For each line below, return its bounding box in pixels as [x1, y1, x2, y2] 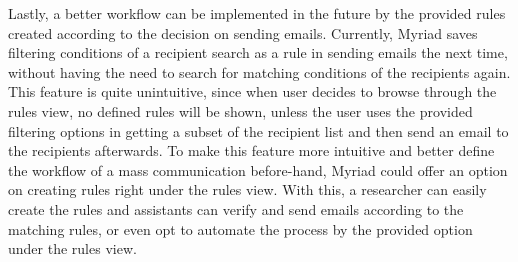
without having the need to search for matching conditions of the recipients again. [8, 61, 511, 82]
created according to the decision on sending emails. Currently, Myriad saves [8, 22, 478, 43]
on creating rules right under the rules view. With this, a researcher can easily [8, 179, 487, 200]
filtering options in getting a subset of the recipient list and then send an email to [8, 120, 509, 141]
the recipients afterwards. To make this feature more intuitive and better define [8, 140, 495, 161]
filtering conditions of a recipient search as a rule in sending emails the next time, [8, 42, 508, 63]
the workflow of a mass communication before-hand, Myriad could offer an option [8, 159, 508, 180]
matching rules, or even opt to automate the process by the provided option [8, 218, 473, 239]
